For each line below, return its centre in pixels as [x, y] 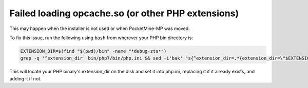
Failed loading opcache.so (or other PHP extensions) [124, 13]
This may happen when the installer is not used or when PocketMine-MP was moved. [100, 28]
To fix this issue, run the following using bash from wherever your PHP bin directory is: [101, 38]
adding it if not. [25, 78]
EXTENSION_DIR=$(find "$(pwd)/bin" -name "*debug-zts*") [93, 51]
